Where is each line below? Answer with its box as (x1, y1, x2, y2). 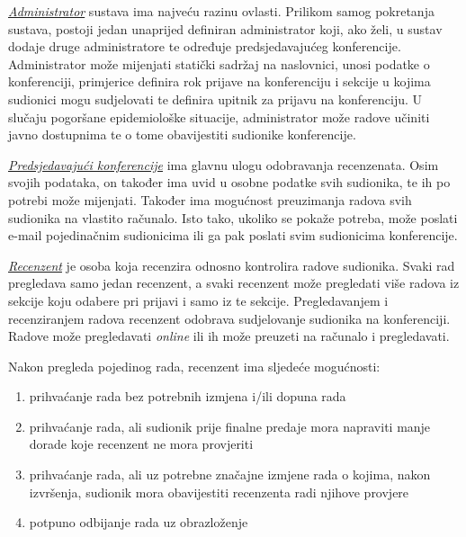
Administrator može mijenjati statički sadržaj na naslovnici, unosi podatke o (8, 54, 430, 73)
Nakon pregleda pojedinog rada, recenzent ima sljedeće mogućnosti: (8, 356, 381, 375)
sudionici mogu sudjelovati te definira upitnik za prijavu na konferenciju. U (8, 89, 423, 108)
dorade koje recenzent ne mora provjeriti (29, 434, 254, 453)
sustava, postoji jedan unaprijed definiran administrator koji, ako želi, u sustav (8, 19, 443, 38)
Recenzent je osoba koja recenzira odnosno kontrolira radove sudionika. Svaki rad (8, 255, 455, 274)
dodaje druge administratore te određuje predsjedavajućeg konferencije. (8, 37, 401, 56)
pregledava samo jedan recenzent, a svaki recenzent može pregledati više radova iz (8, 273, 460, 292)
